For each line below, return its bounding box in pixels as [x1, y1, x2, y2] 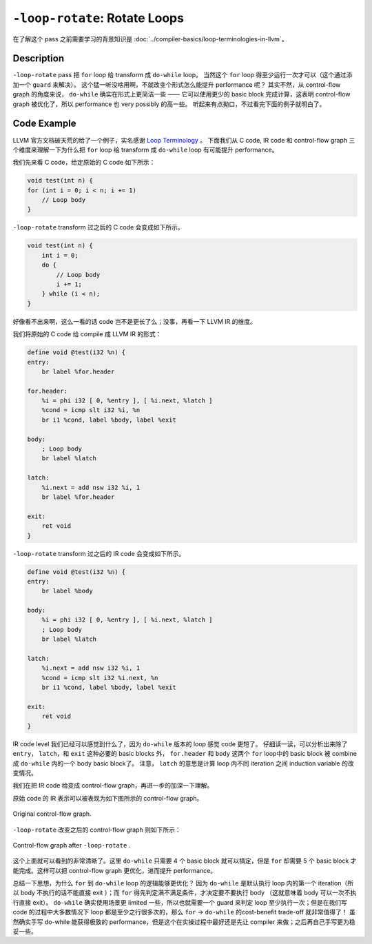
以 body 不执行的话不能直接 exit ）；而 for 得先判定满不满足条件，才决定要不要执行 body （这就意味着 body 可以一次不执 [12, 889, 357, 897]
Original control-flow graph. [12, 810, 92, 818]
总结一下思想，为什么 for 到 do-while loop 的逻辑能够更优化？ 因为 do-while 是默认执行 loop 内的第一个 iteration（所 [12, 879, 354, 887]
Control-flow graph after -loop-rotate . [12, 841, 131, 849]
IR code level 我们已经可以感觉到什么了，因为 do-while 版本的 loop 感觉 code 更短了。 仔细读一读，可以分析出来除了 [12, 739, 348, 748]
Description [12, 52, 65, 65]
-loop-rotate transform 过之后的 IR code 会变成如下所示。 [12, 549, 185, 557]
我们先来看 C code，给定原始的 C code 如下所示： [12, 158, 156, 167]
